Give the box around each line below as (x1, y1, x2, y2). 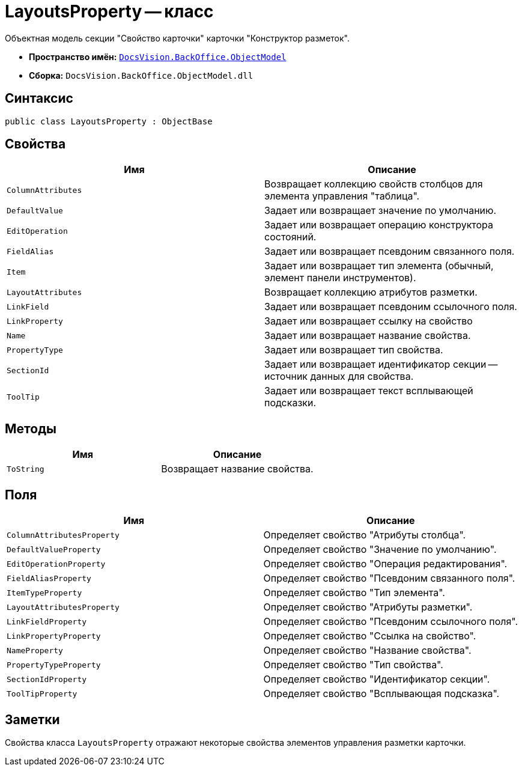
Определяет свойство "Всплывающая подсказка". (263, 687, 500, 700)
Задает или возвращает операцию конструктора (264, 219, 494, 231)
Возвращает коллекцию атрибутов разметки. (264, 286, 478, 299)
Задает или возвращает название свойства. (264, 329, 471, 342)
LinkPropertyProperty (7, 631, 101, 641)
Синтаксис (5, 91, 73, 106)
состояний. (264, 231, 317, 243)
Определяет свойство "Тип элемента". (263, 587, 445, 599)
